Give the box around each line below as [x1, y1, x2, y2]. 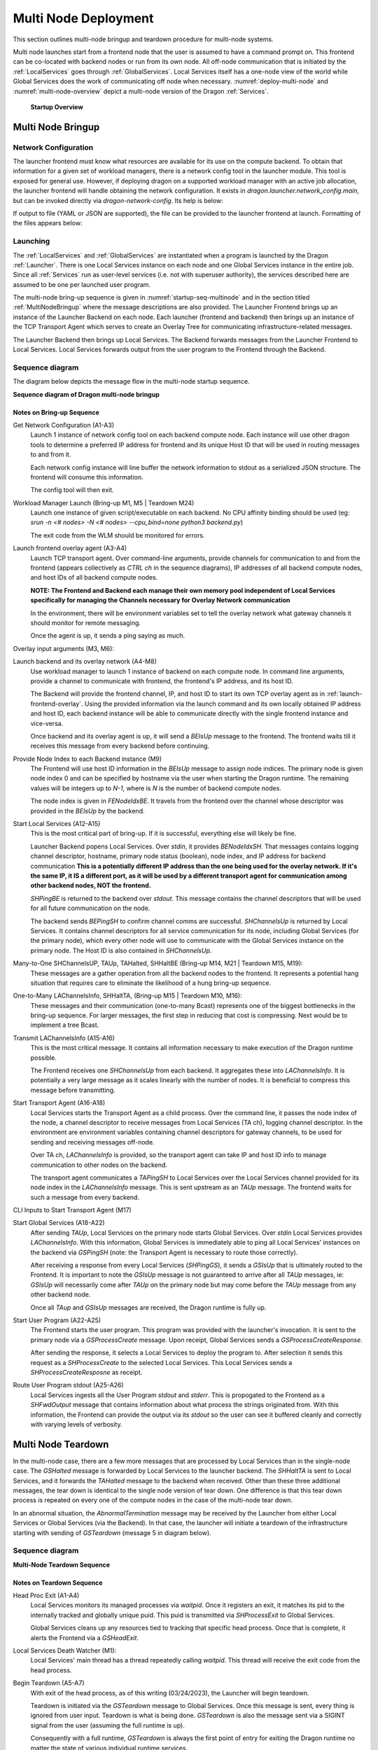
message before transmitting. [30, 1086, 115, 1094]
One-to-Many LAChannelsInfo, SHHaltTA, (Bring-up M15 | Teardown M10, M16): [13, 991, 242, 1000]
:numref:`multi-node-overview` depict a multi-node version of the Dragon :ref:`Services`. [13, 87, 269, 95]
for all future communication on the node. [30, 904, 150, 913]
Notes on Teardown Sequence [13, 1578, 103, 1587]
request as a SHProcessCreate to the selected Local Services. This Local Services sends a [30, 1358, 293, 1366]
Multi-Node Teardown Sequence [13, 1560, 111, 1569]
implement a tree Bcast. [30, 1021, 99, 1029]
